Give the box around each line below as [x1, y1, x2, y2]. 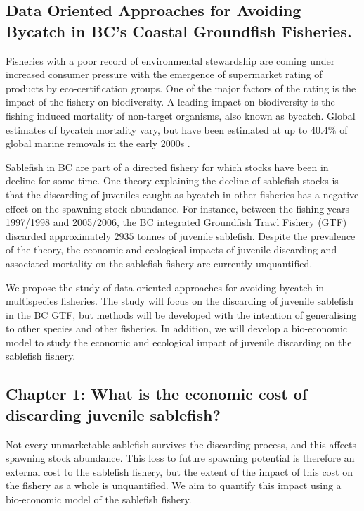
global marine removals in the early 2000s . [6, 136, 190, 151]
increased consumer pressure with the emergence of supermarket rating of [6, 67, 323, 82]
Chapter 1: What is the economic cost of [6, 383, 308, 405]
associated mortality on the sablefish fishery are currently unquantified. [6, 255, 313, 270]
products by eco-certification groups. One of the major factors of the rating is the [6, 80, 356, 95]
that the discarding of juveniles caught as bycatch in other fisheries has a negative [6, 187, 359, 201]
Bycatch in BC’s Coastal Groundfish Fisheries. [6, 20, 352, 42]
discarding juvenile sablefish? [6, 403, 221, 425]
